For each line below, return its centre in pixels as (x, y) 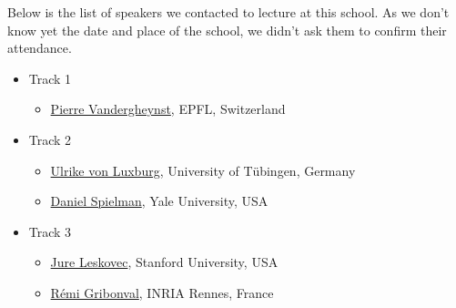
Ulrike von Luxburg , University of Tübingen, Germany (203, 170)
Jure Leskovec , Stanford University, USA (164, 262)
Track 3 (50, 231)
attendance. (40, 48)
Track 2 (50, 139)
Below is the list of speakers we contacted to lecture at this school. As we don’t (228, 12)
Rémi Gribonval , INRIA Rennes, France (162, 292)
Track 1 (50, 78)
